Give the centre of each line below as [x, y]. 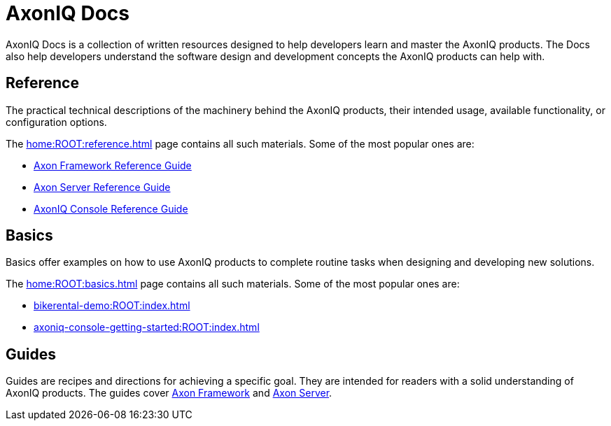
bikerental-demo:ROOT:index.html [112, 306]
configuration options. [56, 122]
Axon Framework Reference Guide [113, 165]
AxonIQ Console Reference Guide [111, 208]
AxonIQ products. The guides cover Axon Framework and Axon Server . [169, 393]
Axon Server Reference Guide [102, 187]
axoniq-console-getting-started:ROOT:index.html [147, 327]
